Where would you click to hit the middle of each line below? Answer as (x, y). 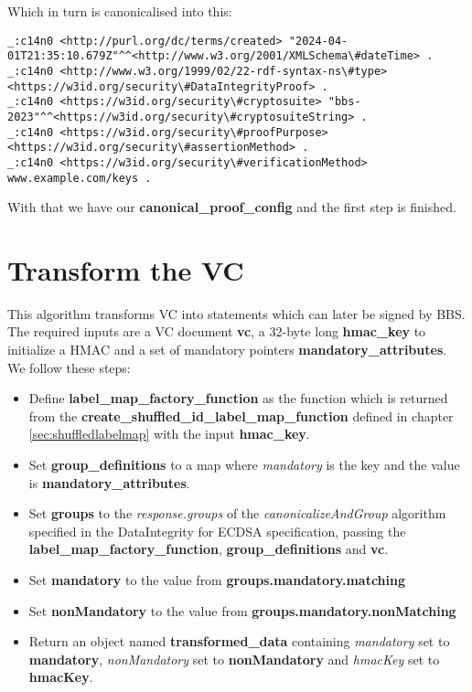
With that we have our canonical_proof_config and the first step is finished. (232, 207)
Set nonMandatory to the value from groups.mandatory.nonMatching (242, 610)
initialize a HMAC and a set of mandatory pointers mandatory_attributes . (227, 350)
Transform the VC (126, 269)
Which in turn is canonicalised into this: (120, 11)
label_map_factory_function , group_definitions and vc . (209, 549)
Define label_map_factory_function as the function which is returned (238, 398)
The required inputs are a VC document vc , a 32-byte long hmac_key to (217, 331)
